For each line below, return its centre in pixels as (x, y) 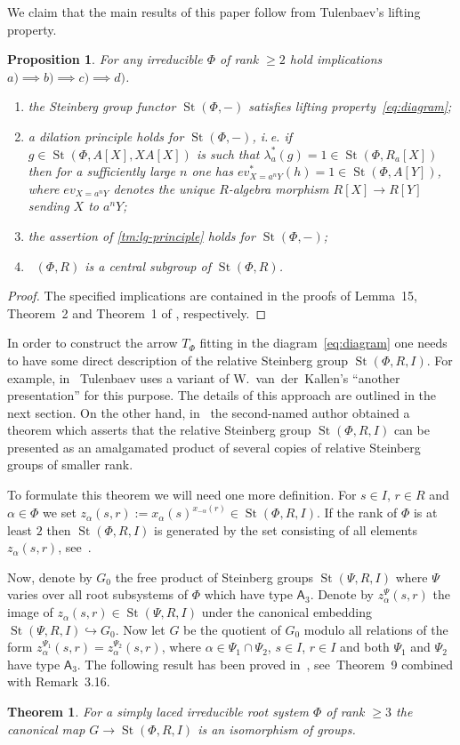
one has (212, 171)
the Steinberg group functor (102, 106)
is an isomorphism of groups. (277, 729)
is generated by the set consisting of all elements (286, 529)
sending (48, 206)
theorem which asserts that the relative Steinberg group (159, 430)
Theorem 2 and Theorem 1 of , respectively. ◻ (137, 312)
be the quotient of (232, 629)
